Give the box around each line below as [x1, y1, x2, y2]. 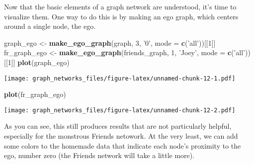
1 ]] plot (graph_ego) [7, 57, 70, 67]
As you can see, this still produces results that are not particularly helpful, [4, 121, 232, 131]
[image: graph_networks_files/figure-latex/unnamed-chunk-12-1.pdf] [4, 75, 236, 82]
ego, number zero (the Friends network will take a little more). [4, 150, 195, 161]
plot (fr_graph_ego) [4, 89, 66, 99]
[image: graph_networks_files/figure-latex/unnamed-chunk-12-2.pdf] [4, 106, 236, 114]
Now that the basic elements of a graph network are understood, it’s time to [4, 1, 237, 11]
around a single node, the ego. [4, 21, 96, 31]
